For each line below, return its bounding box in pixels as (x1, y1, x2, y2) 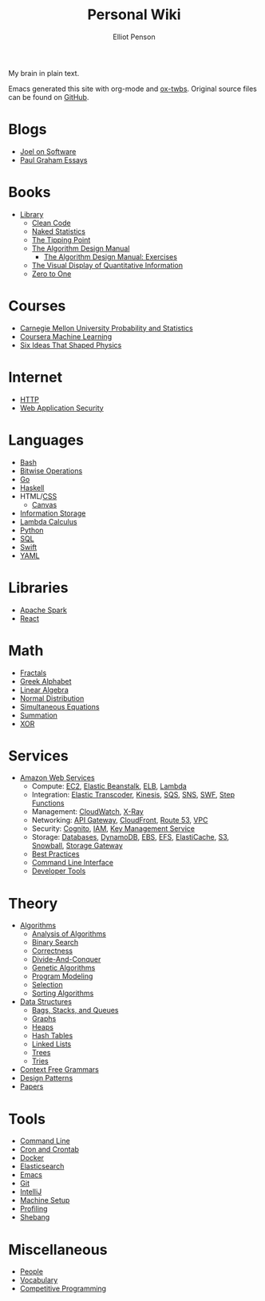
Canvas (31, 500, 57, 509)
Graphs (31, 1014, 57, 1023)
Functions (31, 798, 65, 808)
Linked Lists (31, 1039, 72, 1049)
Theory (8, 894, 58, 912)
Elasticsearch (19, 1161, 65, 1171)
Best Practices (31, 849, 80, 859)
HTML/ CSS (19, 491, 57, 500)
